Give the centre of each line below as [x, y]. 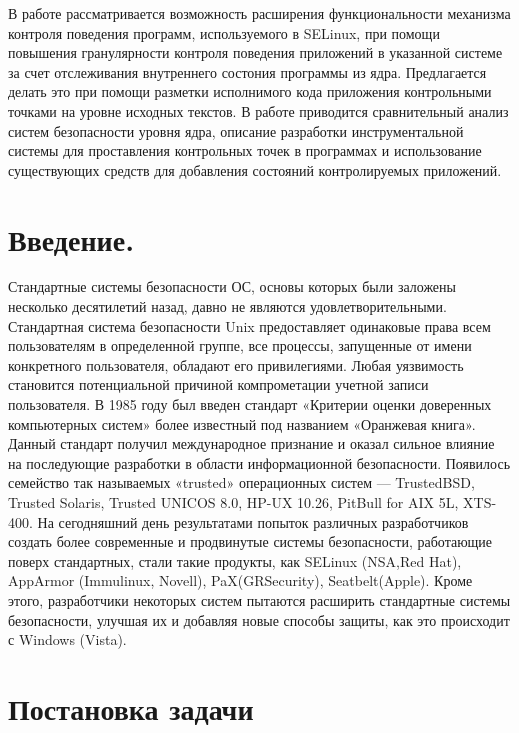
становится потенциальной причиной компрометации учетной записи [218, 384]
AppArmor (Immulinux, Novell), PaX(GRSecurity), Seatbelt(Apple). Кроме [240, 580]
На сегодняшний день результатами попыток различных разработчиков [253, 521]
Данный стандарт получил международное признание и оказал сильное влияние [251, 443]
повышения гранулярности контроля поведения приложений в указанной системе [255, 52]
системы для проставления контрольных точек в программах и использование [245, 150]
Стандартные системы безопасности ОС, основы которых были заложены [232, 286]
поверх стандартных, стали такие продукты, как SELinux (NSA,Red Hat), [235, 560]
